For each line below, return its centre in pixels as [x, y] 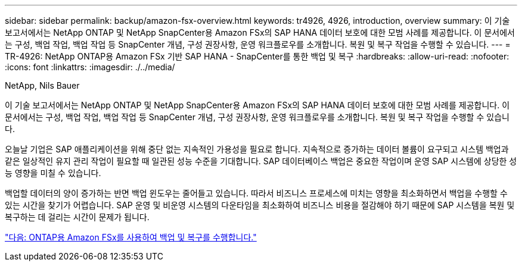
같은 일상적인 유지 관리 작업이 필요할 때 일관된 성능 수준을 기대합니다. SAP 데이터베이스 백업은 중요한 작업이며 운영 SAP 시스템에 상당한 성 [261, 161]
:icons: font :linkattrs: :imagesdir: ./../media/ [90, 67]
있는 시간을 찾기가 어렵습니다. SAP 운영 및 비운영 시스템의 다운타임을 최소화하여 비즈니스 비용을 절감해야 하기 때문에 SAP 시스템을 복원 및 [260, 205]
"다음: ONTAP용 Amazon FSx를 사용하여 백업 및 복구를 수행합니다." [131, 237]
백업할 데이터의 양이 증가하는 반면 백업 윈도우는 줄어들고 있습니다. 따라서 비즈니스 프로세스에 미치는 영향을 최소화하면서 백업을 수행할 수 [256, 193]
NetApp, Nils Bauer [42, 85]
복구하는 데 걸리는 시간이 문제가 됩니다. [77, 217]
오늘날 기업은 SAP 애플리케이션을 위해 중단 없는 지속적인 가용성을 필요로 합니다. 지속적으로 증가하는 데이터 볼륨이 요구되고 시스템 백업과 [257, 149]
